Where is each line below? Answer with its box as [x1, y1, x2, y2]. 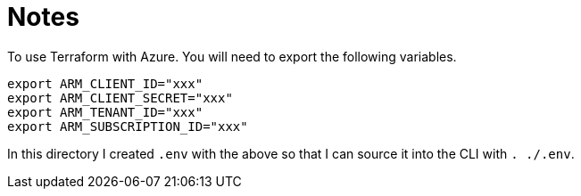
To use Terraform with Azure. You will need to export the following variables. [7, 48, 457, 64]
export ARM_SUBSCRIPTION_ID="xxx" [7, 118, 248, 134]
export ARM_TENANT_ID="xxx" [7, 104, 203, 119]
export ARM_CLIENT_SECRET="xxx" [7, 90, 233, 105]
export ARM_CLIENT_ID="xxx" [7, 76, 203, 91]
